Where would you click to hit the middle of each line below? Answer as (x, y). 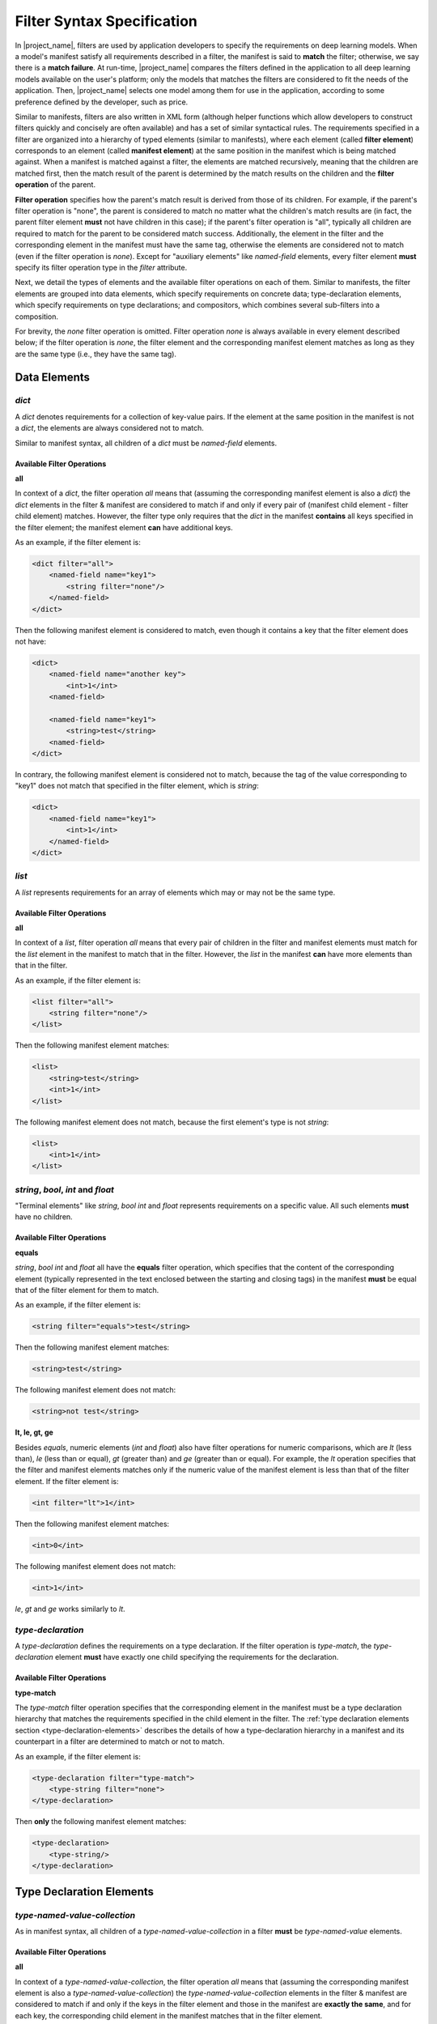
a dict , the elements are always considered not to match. (109, 428)
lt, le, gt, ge (34, 1432)
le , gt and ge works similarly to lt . (70, 1609)
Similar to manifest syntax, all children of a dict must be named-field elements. (146, 443)
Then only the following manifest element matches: (100, 1822)
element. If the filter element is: (67, 1481)
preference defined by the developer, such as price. (102, 102)
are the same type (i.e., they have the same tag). (96, 354)
